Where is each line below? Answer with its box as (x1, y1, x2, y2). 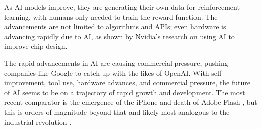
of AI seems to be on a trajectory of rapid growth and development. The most (4, 87, 245, 97)
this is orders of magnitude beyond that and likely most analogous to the (4, 106, 230, 117)
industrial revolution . (4, 116, 72, 127)
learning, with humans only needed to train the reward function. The (4, 11, 218, 22)
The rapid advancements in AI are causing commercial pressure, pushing (4, 57, 228, 68)
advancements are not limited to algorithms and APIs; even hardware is (4, 21, 226, 32)
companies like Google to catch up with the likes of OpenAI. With (4, 67, 209, 78)
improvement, (4, 77, 46, 88)
